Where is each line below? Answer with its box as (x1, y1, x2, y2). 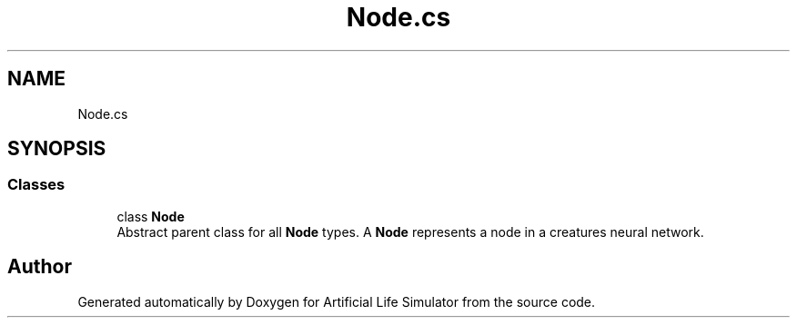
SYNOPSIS (7, 137, 106, 161)
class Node (116, 208, 185, 224)
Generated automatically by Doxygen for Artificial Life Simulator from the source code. (77, 293, 596, 310)
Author (7, 255, 72, 279)
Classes (7, 175, 66, 194)
